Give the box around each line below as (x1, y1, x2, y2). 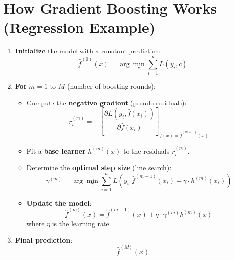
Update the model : (26, 197, 92, 208)
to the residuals (123, 145, 170, 156)
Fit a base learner (26, 145, 86, 156)
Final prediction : (15, 234, 73, 245)
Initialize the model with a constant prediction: (15, 46, 161, 56)
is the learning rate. (52, 218, 111, 229)
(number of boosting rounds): (67, 81, 156, 91)
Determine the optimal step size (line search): (26, 162, 172, 173)
